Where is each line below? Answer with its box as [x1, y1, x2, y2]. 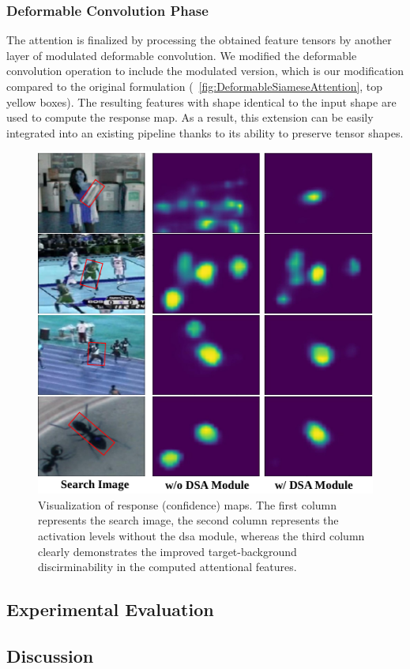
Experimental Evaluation [6, 597, 214, 622]
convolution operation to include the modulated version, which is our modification [6, 62, 404, 79]
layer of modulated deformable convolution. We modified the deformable [6, 47, 357, 63]
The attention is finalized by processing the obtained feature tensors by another [6, 32, 392, 48]
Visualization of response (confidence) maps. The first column [38, 496, 337, 513]
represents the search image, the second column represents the [38, 512, 339, 528]
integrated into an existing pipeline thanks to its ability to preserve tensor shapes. [6, 124, 404, 141]
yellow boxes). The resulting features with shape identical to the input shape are [6, 93, 397, 110]
